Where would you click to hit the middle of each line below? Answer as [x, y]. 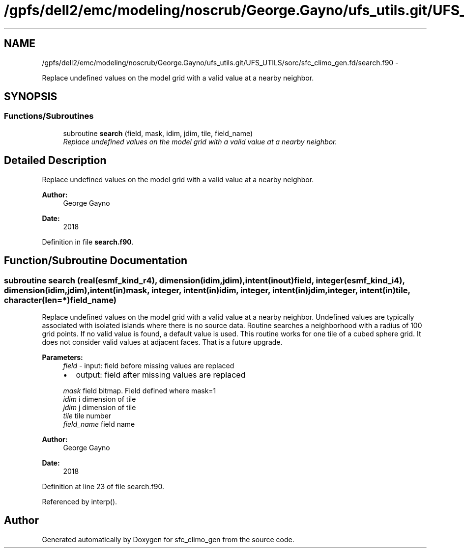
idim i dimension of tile [100, 399]
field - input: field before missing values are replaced [149, 365]
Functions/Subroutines [49, 116]
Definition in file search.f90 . [88, 242]
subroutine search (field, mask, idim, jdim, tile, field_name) [158, 133]
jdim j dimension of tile [100, 407]
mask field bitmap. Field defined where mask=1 [140, 390]
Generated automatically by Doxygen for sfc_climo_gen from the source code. [168, 539]
